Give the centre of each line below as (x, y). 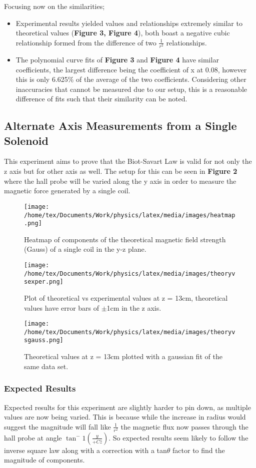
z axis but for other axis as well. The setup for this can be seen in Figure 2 (121, 171)
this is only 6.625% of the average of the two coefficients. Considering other (131, 79)
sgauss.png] (44, 340)
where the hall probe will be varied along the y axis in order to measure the (120, 181)
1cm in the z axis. (134, 307)
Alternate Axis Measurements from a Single (120, 126)
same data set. (46, 366)
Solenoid (26, 140)
